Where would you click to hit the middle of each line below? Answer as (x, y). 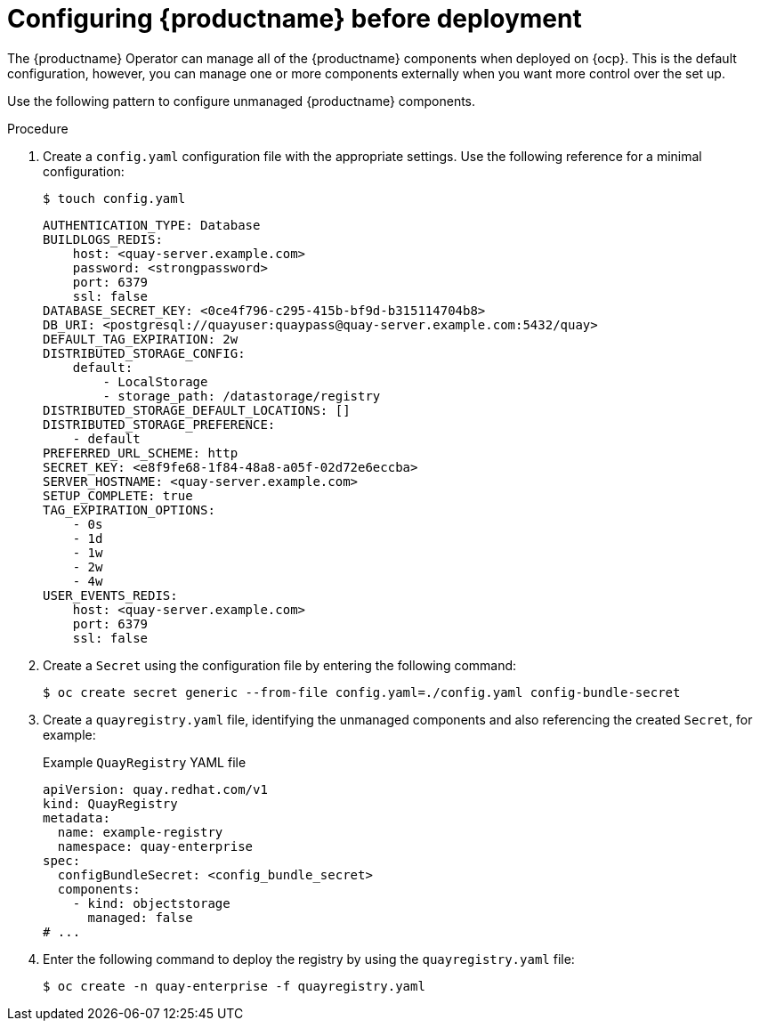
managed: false (140, 917)
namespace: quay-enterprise (155, 846)
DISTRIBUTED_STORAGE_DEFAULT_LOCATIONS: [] (197, 410)
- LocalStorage (155, 381)
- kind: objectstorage (151, 903)
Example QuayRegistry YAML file (145, 762)
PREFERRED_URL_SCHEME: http (141, 453)
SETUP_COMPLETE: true (118, 495)
